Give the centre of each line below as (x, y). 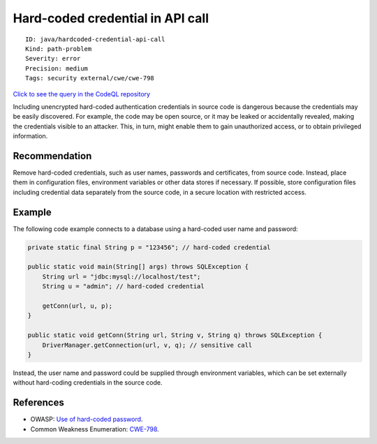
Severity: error (53, 59)
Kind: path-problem (59, 49)
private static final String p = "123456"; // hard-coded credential (149, 247)
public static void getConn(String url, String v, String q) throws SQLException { (175, 335)
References (38, 402)
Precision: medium (57, 68)
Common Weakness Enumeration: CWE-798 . (95, 429)
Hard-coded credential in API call (111, 18)
